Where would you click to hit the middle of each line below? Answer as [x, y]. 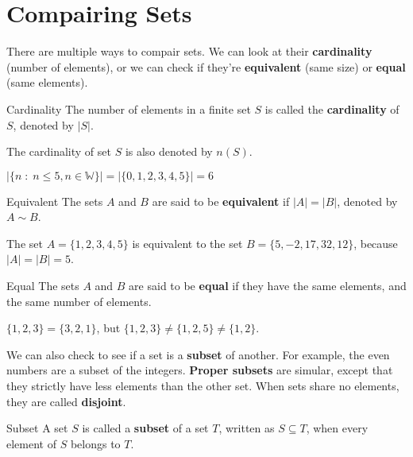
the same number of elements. [79, 301]
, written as [247, 428]
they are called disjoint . [66, 401]
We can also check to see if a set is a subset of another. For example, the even [198, 354]
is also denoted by [169, 151]
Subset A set [37, 428]
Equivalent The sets [55, 201]
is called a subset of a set [145, 428]
